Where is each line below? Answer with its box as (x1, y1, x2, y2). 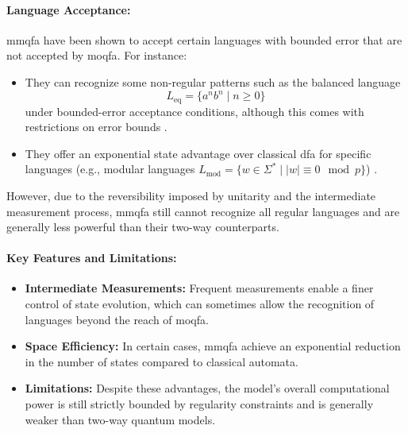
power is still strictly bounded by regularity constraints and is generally (25, 396, 374, 412)
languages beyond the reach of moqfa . (25, 311, 209, 327)
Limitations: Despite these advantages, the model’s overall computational (25, 380, 390, 396)
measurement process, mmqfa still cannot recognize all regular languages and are (6, 203, 400, 219)
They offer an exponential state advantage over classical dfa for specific (25, 145, 371, 161)
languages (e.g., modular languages (25, 160, 195, 177)
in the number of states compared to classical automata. (25, 353, 298, 369)
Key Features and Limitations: (6, 249, 177, 266)
